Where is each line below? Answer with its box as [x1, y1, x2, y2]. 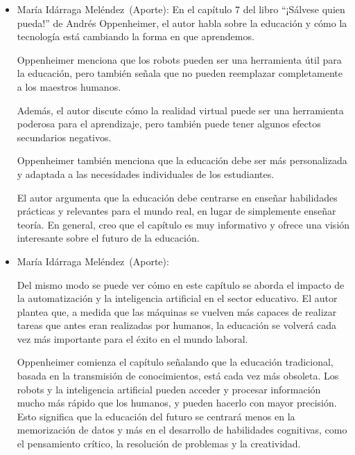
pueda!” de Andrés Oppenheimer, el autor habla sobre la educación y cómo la [17, 15, 347, 30]
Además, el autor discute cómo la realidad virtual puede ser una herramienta [17, 102, 344, 117]
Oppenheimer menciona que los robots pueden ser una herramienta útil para [17, 52, 342, 66]
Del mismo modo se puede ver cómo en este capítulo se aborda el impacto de [17, 277, 345, 292]
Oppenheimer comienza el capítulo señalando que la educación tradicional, [17, 355, 334, 369]
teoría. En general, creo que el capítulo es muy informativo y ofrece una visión [17, 217, 350, 231]
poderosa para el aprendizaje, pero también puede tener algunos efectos [17, 116, 321, 131]
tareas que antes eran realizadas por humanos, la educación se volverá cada [17, 318, 337, 332]
